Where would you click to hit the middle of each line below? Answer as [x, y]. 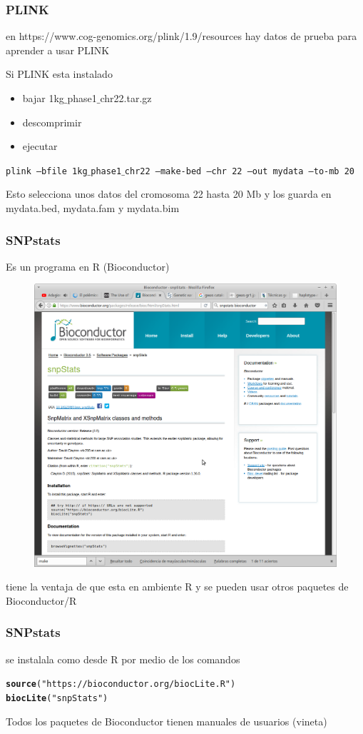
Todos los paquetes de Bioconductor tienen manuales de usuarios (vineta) [167, 721]
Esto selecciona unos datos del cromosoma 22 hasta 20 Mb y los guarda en [169, 194]
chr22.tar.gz [126, 98]
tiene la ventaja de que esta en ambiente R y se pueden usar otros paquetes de [177, 587]
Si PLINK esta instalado [59, 74]
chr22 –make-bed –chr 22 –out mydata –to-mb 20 [239, 171]
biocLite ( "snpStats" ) [57, 698]
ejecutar [40, 146]
